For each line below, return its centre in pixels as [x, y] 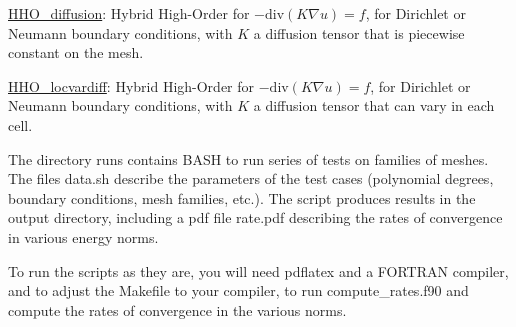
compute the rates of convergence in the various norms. [177, 309]
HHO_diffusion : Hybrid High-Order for [129, 13]
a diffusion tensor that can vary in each [374, 105]
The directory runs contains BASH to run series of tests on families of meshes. [248, 158]
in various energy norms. [83, 236]
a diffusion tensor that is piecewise [359, 32]
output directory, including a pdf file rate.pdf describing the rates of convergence [255, 217]
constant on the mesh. [76, 52]
